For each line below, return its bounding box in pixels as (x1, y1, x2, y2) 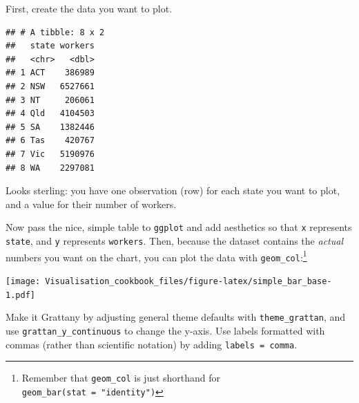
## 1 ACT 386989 (6, 68, 95, 78)
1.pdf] (6, 290, 35, 300)
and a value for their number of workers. (6, 196, 177, 211)
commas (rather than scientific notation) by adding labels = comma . (6, 337, 298, 351)
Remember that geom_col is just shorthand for (21, 371, 221, 385)
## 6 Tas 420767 (6, 135, 95, 146)
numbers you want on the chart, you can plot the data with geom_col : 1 (6, 247, 307, 264)
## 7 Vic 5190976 (6, 149, 95, 159)
